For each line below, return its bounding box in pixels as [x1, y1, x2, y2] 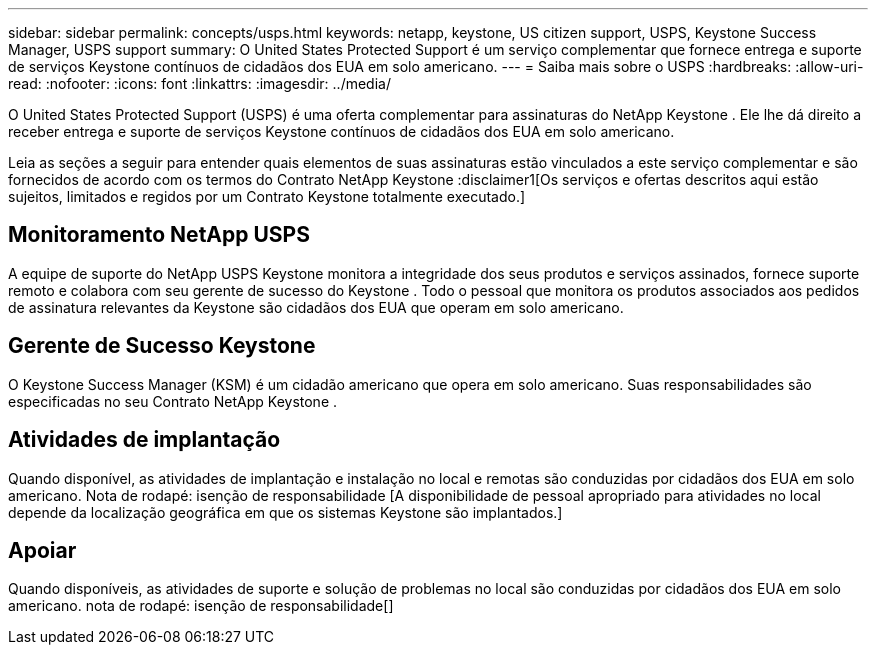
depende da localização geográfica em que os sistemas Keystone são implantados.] [8, 503, 563, 521]
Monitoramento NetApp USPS [8, 222, 310, 248]
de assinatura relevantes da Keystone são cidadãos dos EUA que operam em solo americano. [8, 298, 624, 316]
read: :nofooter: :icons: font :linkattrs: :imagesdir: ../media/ [8, 75, 391, 92]
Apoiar [8, 537, 77, 563]
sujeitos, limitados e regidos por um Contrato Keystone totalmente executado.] [8, 188, 526, 205]
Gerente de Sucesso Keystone [8, 333, 316, 359]
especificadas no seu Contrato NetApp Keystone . [8, 392, 338, 410]
